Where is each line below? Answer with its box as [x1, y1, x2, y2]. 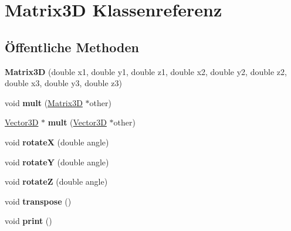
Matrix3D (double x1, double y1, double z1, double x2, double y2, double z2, [5, 65, 287, 77]
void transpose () [5, 195, 72, 207]
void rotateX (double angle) [5, 135, 109, 148]
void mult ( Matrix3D [5, 96, 83, 108]
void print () [5, 215, 52, 227]
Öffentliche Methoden [5, 38, 139, 56]
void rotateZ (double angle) [5, 175, 108, 188]
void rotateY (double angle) [5, 155, 109, 168]
